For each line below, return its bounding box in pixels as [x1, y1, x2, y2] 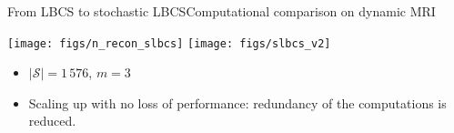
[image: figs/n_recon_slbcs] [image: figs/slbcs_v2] [7, 36, 331, 50]
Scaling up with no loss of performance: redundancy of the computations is [28, 93, 447, 112]
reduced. [28, 111, 76, 130]
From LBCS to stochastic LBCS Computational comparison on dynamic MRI [7, 2, 436, 20]
